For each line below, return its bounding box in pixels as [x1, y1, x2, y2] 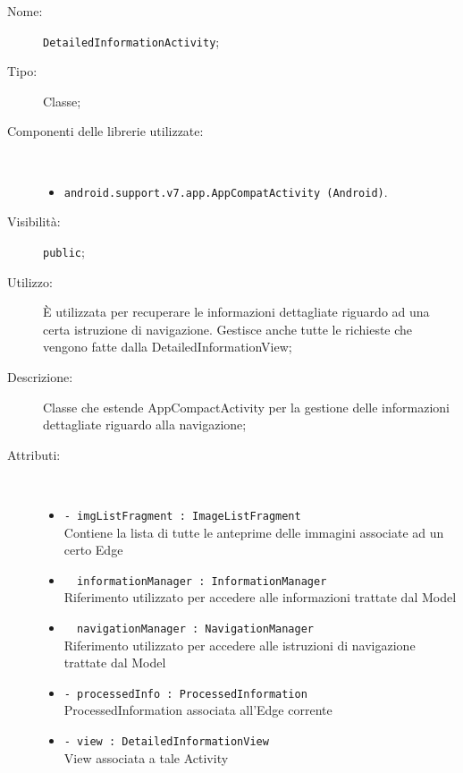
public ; [43, 242, 85, 260]
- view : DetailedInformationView [63, 735, 269, 749]
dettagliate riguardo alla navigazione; [43, 415, 247, 434]
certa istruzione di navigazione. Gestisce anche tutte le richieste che [43, 319, 413, 338]
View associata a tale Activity [63, 748, 229, 767]
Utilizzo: [7, 272, 53, 291]
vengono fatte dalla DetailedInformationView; [43, 337, 292, 356]
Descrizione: [7, 367, 73, 386]
